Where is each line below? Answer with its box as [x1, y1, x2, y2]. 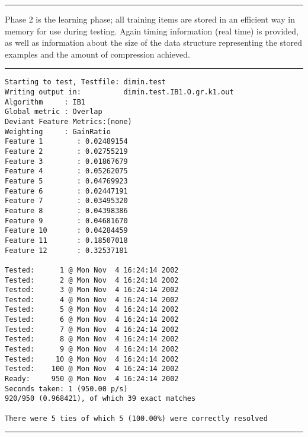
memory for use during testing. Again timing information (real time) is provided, [5, 24, 299, 37]
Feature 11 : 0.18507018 [5, 236, 128, 245]
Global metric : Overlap [5, 107, 102, 116]
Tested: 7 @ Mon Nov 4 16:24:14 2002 [5, 325, 179, 334]
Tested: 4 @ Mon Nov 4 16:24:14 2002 [5, 295, 179, 304]
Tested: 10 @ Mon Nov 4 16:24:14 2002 [5, 354, 179, 363]
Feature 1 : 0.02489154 [5, 137, 128, 146]
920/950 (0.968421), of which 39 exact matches [5, 394, 196, 403]
